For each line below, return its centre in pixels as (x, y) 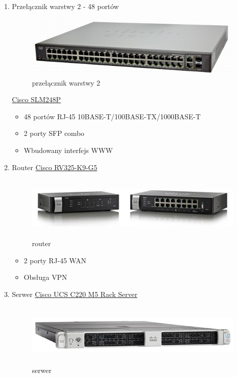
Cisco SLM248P (36, 99)
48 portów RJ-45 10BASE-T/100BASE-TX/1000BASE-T (112, 116)
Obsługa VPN (45, 277)
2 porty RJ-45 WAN (55, 260)
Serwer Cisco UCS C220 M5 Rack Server (75, 294)
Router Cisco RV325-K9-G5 (54, 167)
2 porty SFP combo (54, 133)
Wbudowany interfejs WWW (68, 150)
